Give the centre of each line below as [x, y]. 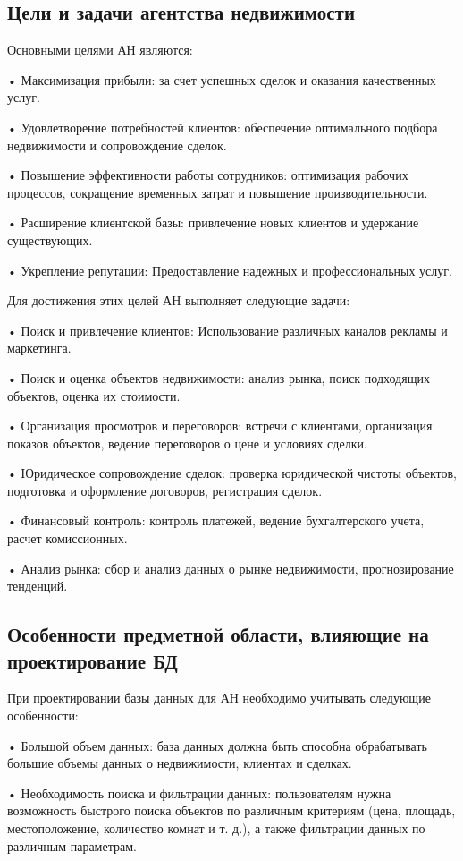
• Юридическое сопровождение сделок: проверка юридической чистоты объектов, [232, 473]
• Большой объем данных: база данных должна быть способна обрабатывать [217, 745]
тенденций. [38, 586]
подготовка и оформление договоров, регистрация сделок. [165, 490]
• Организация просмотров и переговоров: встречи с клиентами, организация [220, 426]
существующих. [50, 239]
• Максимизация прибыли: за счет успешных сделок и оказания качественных [222, 79]
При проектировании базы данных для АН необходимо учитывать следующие [219, 698]
